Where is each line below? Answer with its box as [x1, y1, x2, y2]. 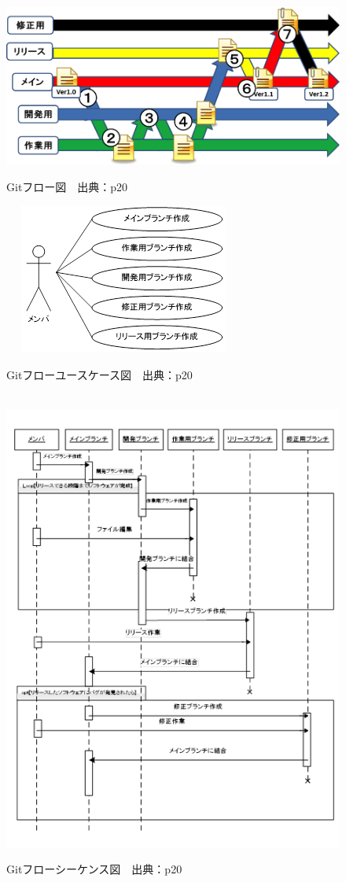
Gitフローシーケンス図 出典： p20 [6, 861, 182, 877]
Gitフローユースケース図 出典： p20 [6, 366, 193, 382]
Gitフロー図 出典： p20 [6, 178, 128, 194]
